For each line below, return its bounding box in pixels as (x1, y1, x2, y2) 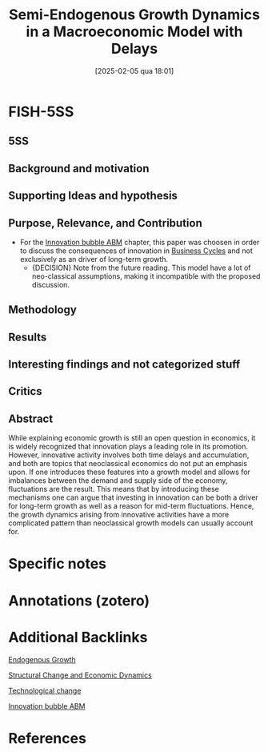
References (8, 729, 86, 747)
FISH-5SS (8, 103, 74, 121)
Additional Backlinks (8, 628, 148, 646)
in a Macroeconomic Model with (26, 22, 243, 41)
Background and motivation (8, 162, 150, 175)
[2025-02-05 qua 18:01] (94, 66, 174, 75)
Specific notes (8, 555, 106, 573)
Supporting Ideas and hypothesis (8, 189, 178, 203)
